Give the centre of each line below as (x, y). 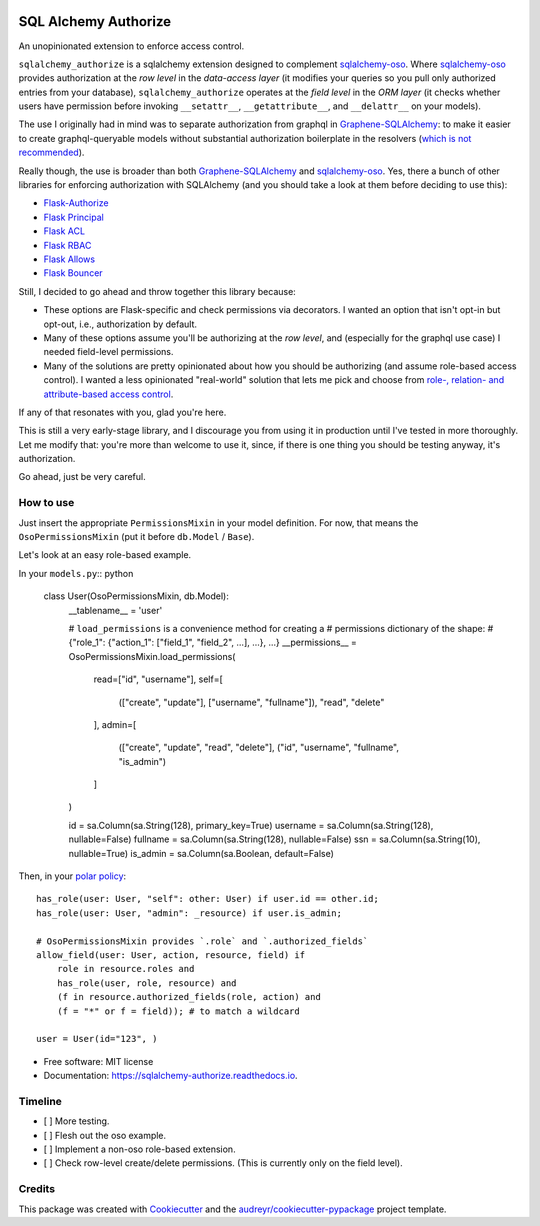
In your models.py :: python (76, 573)
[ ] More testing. (76, 1121)
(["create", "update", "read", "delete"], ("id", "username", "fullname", (259, 747)
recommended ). (51, 152)
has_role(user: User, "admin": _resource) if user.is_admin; (189, 913)
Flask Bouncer (73, 273)
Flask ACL (64, 231)
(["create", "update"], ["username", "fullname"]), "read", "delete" (251, 702)
